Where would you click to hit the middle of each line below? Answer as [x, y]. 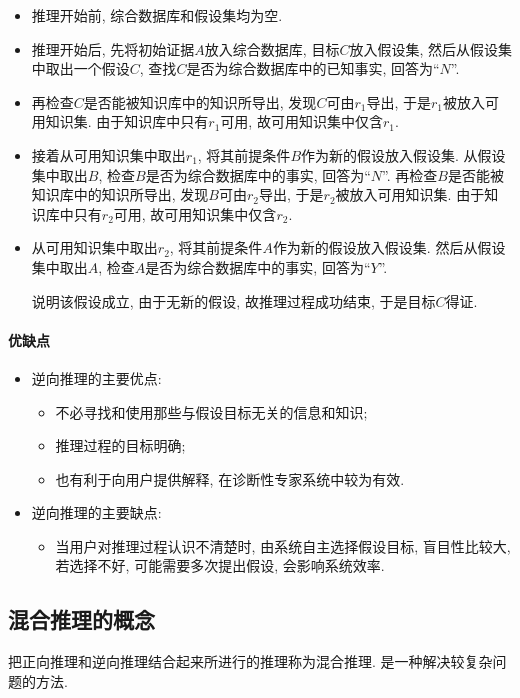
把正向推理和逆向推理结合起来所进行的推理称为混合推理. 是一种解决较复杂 [250, 661]
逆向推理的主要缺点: [96, 512]
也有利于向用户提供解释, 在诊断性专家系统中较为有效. [230, 478]
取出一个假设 [87, 68]
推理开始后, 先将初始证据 [113, 48]
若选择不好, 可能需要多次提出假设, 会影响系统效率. [220, 565]
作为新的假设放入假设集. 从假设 [403, 154]
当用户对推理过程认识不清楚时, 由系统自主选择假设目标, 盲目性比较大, [283, 545]
